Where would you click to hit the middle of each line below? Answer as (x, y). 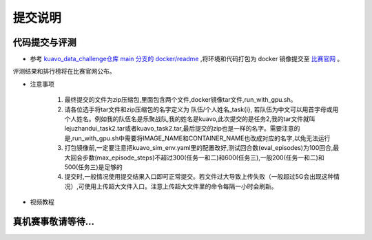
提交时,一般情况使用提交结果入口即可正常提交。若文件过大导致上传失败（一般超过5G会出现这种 (199, 177)
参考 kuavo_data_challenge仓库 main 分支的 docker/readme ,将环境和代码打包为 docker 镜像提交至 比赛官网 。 (187, 59)
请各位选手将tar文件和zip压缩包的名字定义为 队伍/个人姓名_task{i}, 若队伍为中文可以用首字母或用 (201, 109)
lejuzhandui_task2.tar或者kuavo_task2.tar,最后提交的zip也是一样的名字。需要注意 (179, 129)
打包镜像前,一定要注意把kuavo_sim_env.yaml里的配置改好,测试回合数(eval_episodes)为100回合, (199, 148)
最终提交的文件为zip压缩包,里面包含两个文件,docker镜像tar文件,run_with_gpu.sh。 (180, 100)
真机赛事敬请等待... (54, 221)
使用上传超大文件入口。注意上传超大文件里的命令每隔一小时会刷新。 (181, 186)
